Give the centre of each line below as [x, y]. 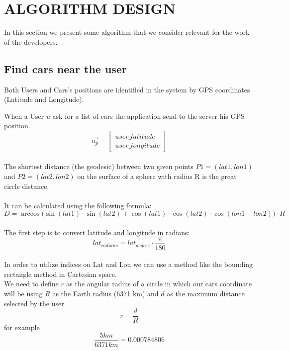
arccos [30, 214]
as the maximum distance [206, 294]
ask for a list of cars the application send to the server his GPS [148, 116]
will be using [23, 294]
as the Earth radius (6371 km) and [105, 294]
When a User [24, 116]
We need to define [31, 284]
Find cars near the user [65, 68]
